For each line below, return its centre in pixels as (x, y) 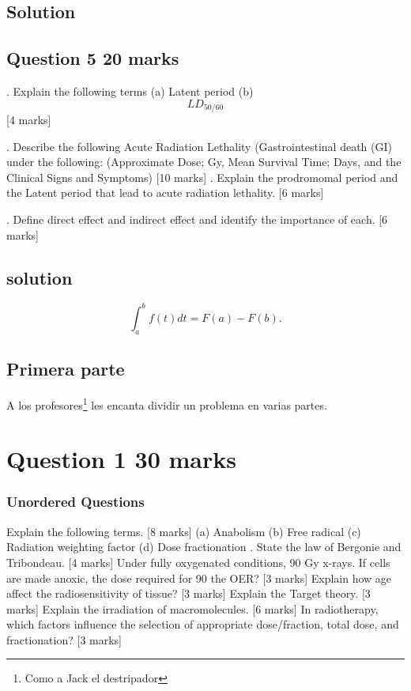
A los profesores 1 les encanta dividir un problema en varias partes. (167, 403)
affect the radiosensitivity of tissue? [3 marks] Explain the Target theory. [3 (189, 593)
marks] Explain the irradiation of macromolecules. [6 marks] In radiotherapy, (192, 608)
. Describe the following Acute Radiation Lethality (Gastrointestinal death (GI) (199, 146)
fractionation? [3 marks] (64, 639)
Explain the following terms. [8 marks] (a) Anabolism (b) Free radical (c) (184, 531)
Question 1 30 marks (121, 459)
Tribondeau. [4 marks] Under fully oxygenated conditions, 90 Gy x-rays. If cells (198, 562)
